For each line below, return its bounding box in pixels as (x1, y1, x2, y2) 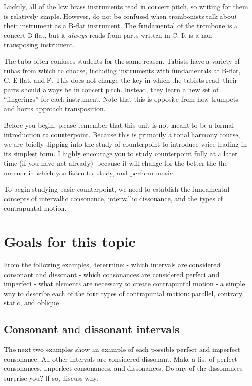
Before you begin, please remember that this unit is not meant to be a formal (4, 120, 234, 130)
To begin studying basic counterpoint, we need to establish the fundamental (4, 184, 230, 194)
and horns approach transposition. (4, 103, 106, 113)
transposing (4, 39, 38, 50)
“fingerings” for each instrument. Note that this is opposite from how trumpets (4, 94, 238, 104)
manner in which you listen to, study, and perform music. (4, 167, 174, 177)
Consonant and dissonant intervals (4, 321, 180, 336)
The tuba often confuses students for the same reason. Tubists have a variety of (4, 55, 240, 66)
